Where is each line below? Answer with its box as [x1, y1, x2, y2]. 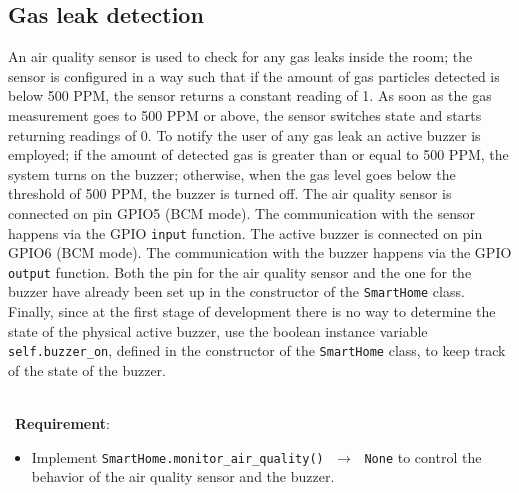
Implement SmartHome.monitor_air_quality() [31, 446, 324, 467]
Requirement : [15, 413, 110, 434]
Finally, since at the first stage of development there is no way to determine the [8, 301, 496, 322]
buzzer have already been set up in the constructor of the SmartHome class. [8, 281, 465, 302]
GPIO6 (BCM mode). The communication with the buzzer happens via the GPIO [8, 242, 512, 263]
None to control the [364, 446, 482, 467]
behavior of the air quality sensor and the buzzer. [31, 466, 335, 487]
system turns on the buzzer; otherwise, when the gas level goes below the [8, 163, 456, 184]
